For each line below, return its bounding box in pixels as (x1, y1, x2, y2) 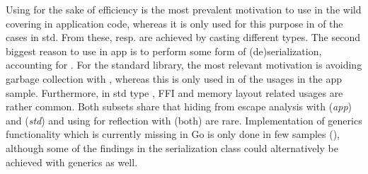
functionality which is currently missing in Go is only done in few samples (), (6, 127, 340, 141)
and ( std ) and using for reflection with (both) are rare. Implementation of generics (6, 112, 362, 127)
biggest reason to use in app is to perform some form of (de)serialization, (6, 43, 322, 58)
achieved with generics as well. (6, 154, 138, 169)
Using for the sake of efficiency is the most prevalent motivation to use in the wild (6, 2, 362, 16)
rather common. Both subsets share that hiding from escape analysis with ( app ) (6, 99, 352, 114)
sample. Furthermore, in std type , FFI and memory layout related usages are (6, 85, 343, 100)
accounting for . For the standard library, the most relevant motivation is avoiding (6, 57, 362, 72)
